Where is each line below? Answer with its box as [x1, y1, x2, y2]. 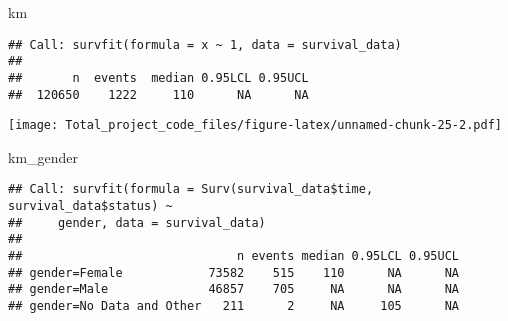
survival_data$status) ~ [8, 199, 173, 214]
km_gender [8, 146, 79, 167]
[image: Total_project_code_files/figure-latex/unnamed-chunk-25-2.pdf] [8, 118, 502, 133]
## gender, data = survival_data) [8, 215, 266, 230]
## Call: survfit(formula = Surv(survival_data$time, [8, 182, 374, 197]
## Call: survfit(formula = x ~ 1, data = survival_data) [8, 37, 402, 52]
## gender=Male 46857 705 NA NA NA [8, 282, 460, 297]
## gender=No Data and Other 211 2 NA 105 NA [8, 299, 460, 314]
